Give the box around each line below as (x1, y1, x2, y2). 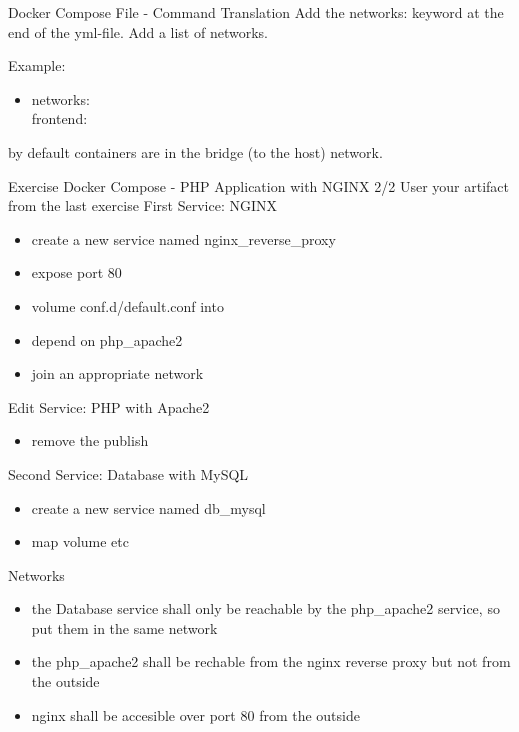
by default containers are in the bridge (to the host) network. (8, 141, 383, 162)
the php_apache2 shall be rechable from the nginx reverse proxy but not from (31, 651, 511, 672)
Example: (8, 55, 66, 76)
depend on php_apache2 (31, 329, 183, 350)
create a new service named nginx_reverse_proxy (31, 228, 336, 249)
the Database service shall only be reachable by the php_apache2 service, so (31, 598, 500, 619)
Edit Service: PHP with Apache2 (8, 396, 210, 417)
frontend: (31, 108, 88, 129)
